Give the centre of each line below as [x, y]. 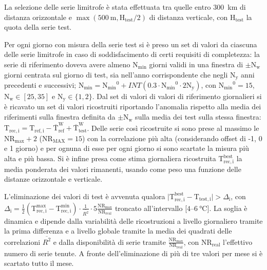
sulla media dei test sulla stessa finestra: [198, 117]
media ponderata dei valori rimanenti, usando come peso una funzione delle [123, 169]
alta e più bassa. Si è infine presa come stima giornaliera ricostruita [110, 158]
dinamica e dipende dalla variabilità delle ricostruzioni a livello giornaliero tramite [133, 220]
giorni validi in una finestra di [196, 64]
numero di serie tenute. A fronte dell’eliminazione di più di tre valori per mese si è [133, 253]
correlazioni [22, 242]
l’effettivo [238, 242]
